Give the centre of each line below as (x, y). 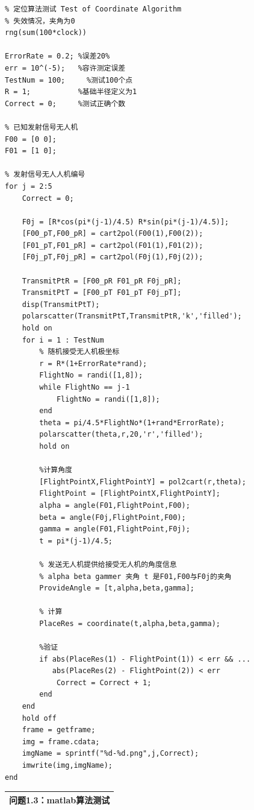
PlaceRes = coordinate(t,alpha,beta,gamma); (130, 623)
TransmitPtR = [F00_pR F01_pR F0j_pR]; (102, 281)
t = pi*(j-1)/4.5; (76, 541)
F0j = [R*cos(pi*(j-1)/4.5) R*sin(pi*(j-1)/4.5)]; (125, 222)
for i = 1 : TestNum (63, 340)
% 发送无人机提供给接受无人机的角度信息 (108, 564)
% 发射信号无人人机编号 (45, 175)
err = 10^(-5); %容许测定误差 (65, 68)
